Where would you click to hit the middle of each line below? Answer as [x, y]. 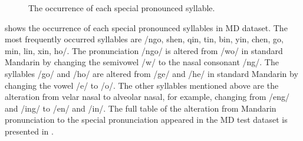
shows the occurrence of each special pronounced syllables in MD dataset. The [146, 27]
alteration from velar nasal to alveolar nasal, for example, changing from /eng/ [147, 97]
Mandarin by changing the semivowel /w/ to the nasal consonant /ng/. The [142, 62]
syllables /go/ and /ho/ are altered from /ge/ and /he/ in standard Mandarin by [151, 73]
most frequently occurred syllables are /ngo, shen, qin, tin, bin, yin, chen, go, [144, 39]
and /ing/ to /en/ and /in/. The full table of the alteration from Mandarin [141, 108]
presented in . [29, 131]
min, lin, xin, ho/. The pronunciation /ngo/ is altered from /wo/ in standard [144, 50]
